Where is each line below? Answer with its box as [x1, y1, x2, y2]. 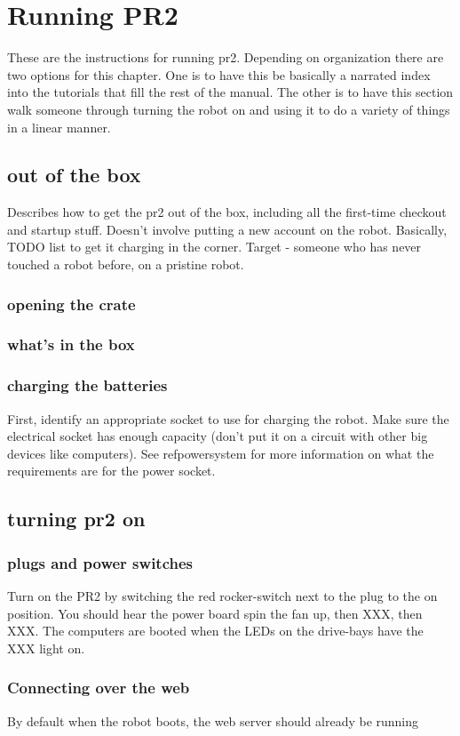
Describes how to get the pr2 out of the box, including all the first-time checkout [7, 203, 447, 221]
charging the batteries [7, 374, 168, 396]
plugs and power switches [7, 551, 194, 573]
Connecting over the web [7, 676, 190, 699]
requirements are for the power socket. [7, 461, 216, 480]
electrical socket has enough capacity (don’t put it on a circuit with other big [7, 427, 428, 445]
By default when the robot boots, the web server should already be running [7, 711, 419, 730]
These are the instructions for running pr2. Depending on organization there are [7, 48, 444, 67]
